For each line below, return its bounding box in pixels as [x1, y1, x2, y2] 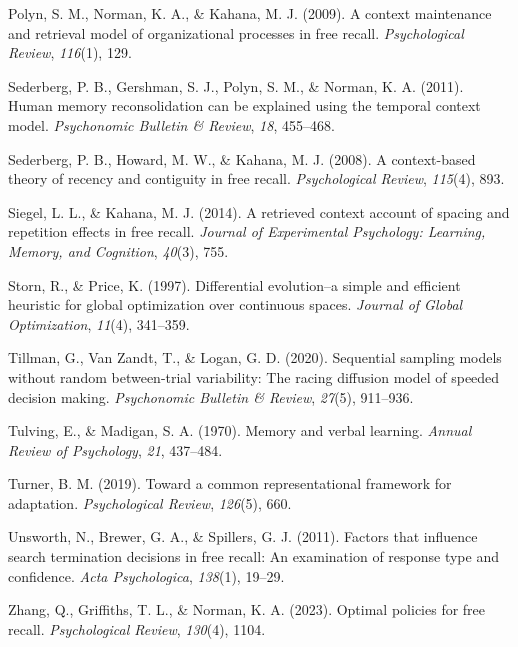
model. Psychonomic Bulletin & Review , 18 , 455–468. [8, 114, 335, 135]
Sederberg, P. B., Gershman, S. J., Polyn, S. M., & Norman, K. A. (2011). [8, 75, 464, 96]
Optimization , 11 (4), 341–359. [8, 313, 190, 334]
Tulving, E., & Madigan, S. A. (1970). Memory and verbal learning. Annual [8, 420, 472, 441]
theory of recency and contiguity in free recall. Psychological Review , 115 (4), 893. [8, 168, 505, 189]
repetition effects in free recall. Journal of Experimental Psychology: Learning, [8, 221, 486, 242]
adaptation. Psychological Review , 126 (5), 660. [8, 492, 292, 513]
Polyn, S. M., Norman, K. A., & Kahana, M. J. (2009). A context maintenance [8, 3, 492, 23]
